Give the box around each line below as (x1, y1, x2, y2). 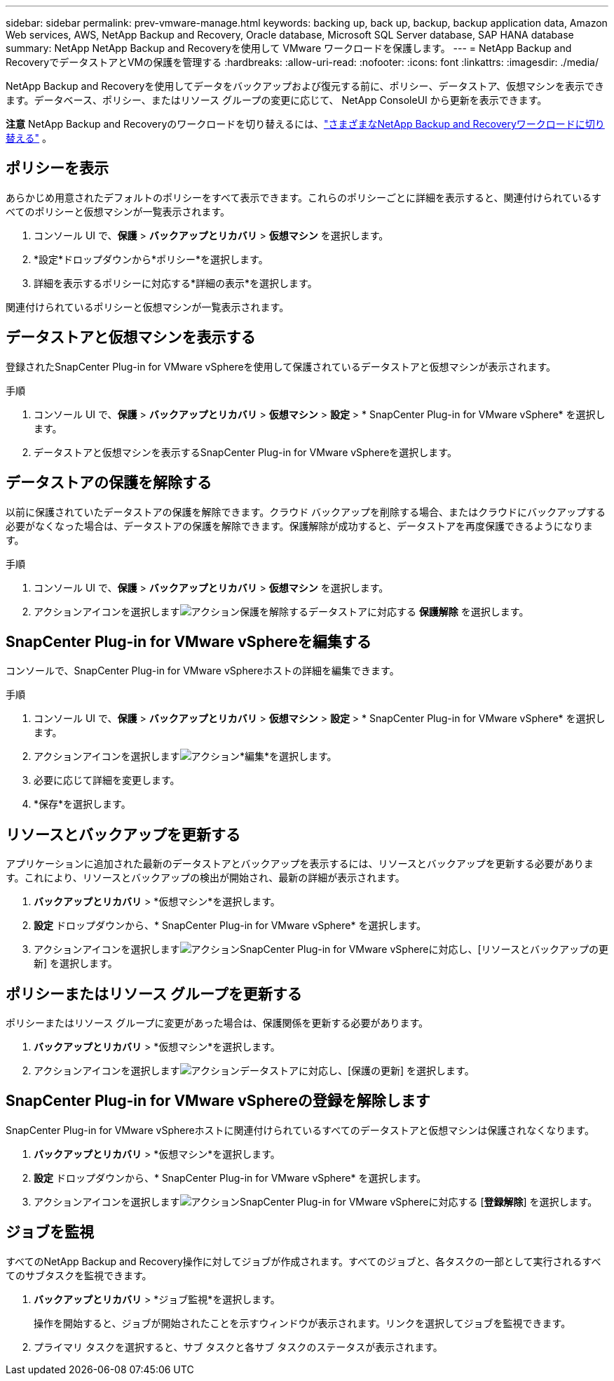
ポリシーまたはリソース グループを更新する (6, 985, 302, 1003)
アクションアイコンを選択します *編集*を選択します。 (34, 750, 337, 763)
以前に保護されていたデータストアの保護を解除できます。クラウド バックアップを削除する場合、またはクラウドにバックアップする (6, 505, 606, 518)
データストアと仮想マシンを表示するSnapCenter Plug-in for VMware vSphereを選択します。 (34, 446, 457, 458)
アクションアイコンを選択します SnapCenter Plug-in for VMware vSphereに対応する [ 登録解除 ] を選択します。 (34, 1195, 598, 1208)
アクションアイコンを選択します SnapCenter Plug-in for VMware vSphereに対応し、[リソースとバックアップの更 (34, 943, 608, 956)
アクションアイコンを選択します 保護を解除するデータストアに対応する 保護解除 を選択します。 (34, 605, 529, 618)
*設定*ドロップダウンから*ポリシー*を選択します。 (34, 253, 268, 265)
